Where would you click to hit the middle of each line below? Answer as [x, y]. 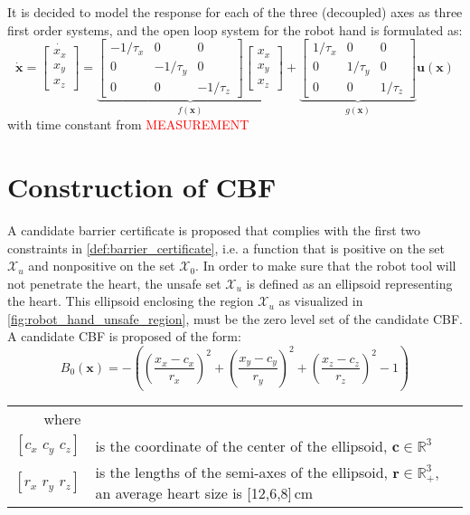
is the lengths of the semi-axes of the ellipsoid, [241, 472]
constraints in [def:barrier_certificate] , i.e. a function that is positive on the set [226, 248]
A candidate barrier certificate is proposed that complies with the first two [214, 229]
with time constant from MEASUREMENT [128, 124]
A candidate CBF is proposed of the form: [124, 336]
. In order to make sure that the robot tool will [326, 266]
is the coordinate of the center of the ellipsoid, [241, 445]
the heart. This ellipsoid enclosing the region [131, 301]
